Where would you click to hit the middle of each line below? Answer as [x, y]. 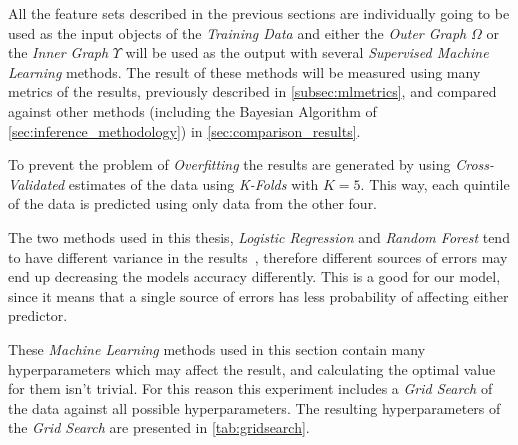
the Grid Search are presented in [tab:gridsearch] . [159, 427]
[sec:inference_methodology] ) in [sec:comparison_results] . [184, 130]
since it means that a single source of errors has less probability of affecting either [258, 295]
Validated [36, 183]
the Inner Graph [58, 52]
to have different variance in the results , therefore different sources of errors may [258, 256]
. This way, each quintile [435, 183]
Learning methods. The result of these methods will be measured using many [244, 71]
